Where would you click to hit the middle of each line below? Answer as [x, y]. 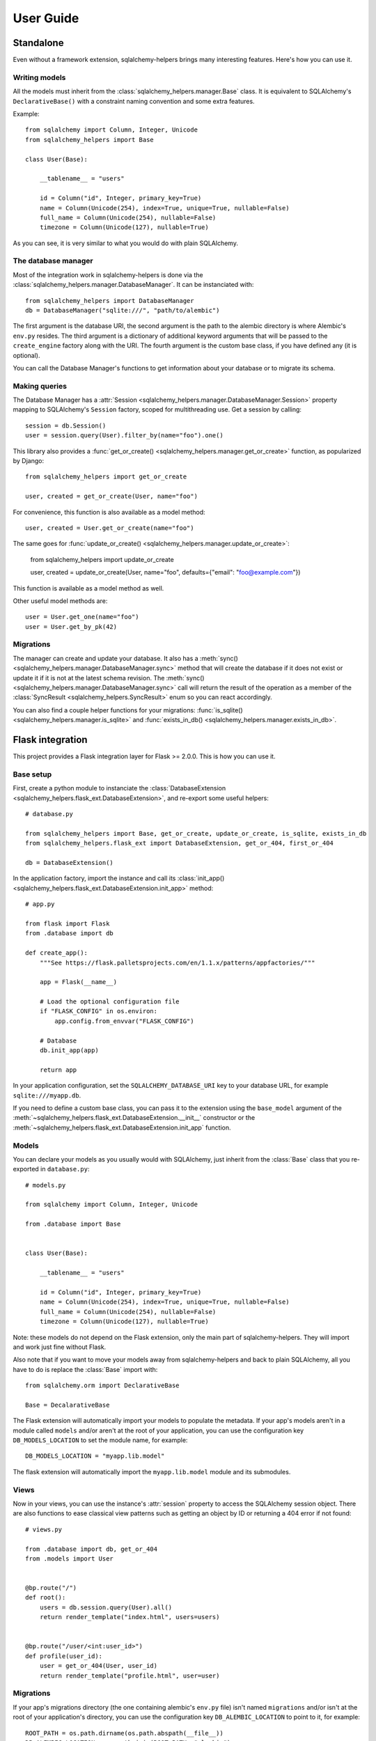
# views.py [44, 1529]
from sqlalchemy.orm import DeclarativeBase [103, 1385]
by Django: [29, 461]
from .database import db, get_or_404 [92, 1549]
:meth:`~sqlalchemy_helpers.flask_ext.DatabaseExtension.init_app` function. [122, 1127]
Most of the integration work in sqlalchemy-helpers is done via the [108, 274]
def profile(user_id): [64, 1656]
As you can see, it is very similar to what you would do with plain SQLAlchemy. [125, 243]
